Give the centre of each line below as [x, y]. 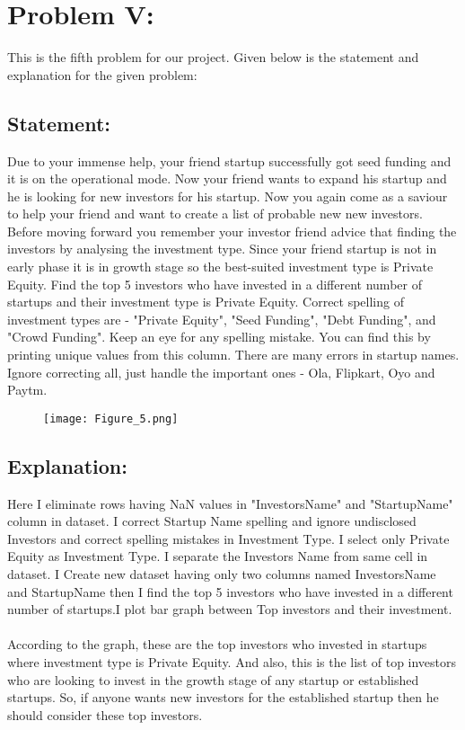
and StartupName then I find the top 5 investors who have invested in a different [230, 591]
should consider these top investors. [105, 714]
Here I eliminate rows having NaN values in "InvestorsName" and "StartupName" [230, 503]
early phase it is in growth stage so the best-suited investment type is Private [220, 267]
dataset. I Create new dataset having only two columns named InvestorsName [222, 574]
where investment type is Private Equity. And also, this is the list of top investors [232, 662]
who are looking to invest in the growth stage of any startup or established [213, 679]
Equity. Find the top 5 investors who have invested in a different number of [215, 284]
